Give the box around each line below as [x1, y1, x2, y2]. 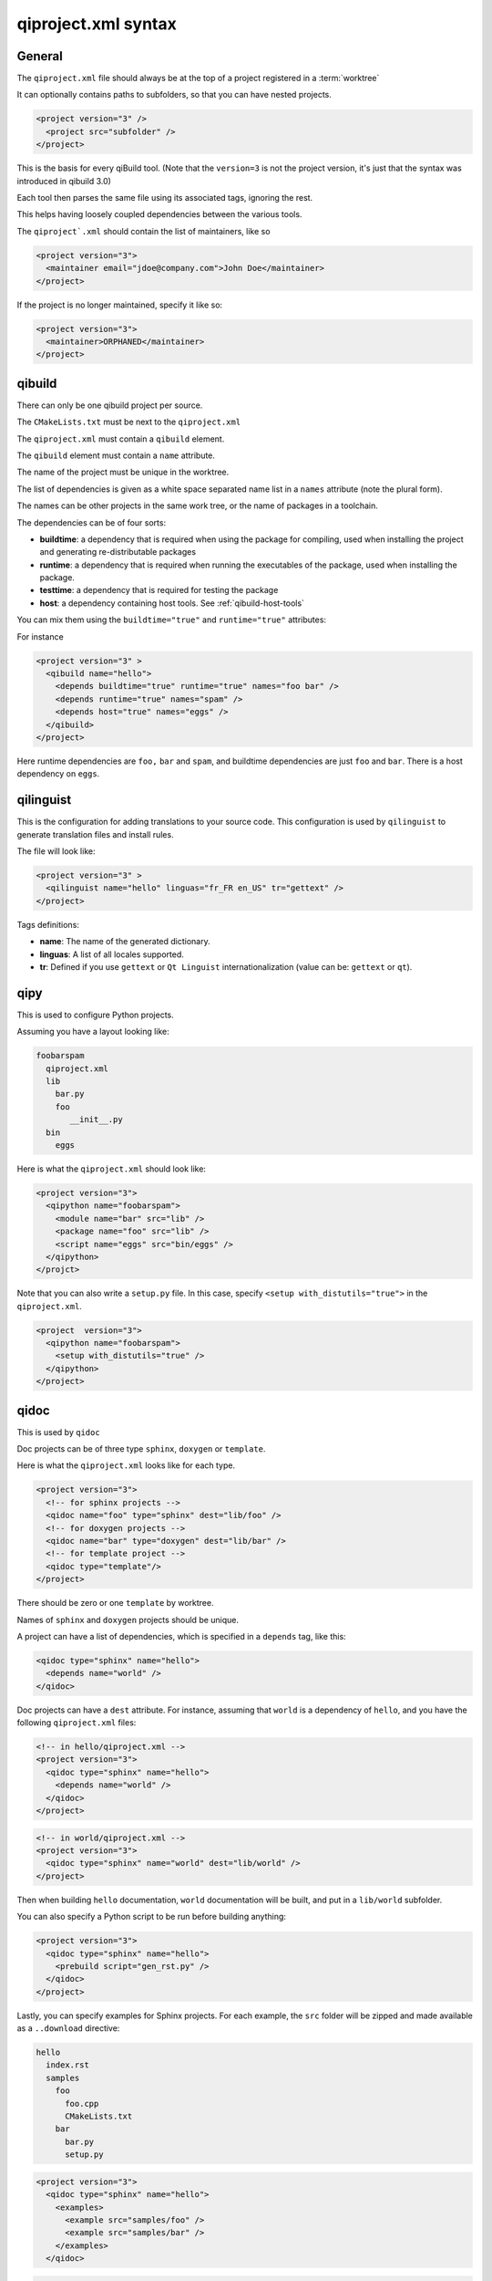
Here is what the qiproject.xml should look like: [16, 1163, 207, 1174]
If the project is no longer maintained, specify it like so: [16, 299, 223, 310]
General [16, 48, 64, 64]
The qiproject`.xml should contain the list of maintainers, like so [16, 225, 271, 236]
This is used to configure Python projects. [16, 1009, 175, 1020]
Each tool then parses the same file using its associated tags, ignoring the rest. [16, 192, 313, 203]
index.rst [46, 2060, 90, 2070]
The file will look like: [16, 846, 96, 857]
